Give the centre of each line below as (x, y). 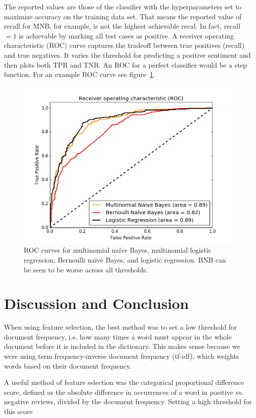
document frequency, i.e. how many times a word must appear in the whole (118, 336)
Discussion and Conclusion (96, 303)
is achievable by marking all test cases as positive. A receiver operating (126, 35)
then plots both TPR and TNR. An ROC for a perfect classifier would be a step (126, 64)
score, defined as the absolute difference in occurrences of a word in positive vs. (124, 392)
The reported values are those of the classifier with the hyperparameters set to (123, 6)
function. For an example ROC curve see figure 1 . (80, 74)
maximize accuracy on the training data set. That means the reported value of (123, 16)
